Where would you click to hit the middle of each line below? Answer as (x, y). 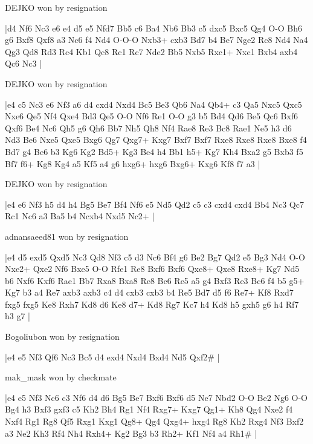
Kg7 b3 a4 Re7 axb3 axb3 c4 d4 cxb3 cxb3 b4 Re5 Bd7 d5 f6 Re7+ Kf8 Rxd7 (149, 292)
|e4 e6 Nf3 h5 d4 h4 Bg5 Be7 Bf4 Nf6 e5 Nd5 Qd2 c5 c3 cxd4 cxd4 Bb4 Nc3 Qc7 (154, 204)
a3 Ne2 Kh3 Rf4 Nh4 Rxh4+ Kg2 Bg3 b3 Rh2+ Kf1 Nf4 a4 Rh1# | (131, 433)
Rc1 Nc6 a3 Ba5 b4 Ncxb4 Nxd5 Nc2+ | (80, 216)
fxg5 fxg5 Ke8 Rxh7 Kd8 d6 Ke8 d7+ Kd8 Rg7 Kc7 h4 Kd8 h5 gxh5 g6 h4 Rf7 (152, 304)
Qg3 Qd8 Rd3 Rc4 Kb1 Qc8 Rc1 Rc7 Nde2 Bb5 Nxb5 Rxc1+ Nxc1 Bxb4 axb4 (151, 51)
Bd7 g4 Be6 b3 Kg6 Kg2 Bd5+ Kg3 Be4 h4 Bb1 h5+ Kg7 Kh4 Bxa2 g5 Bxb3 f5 (154, 151)
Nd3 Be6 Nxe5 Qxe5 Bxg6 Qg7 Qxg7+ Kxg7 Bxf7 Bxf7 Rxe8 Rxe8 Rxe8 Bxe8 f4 (156, 140)
